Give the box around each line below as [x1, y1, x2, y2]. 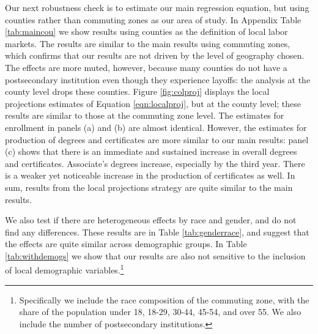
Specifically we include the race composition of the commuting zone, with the [19, 293, 309, 306]
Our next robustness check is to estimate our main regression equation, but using [5, 1, 309, 13]
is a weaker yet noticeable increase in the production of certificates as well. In [5, 169, 295, 182]
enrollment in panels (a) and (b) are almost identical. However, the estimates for [5, 121, 307, 133]
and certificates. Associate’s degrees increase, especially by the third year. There [5, 157, 305, 169]
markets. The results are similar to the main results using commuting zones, [5, 37, 290, 50]
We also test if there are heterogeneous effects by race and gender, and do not [5, 213, 297, 226]
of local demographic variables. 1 [5, 262, 124, 276]
